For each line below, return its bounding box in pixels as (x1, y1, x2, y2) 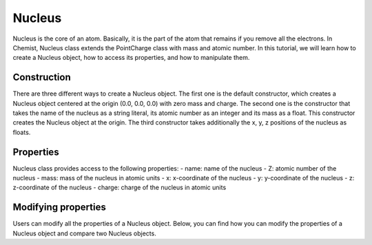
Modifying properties (12, 202, 106, 213)
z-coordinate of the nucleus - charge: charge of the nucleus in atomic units (12, 183, 227, 192)
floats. (12, 128, 31, 136)
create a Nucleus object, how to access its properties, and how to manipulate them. (12, 54, 250, 62)
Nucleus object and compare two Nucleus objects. (12, 229, 156, 237)
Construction (12, 72, 72, 83)
